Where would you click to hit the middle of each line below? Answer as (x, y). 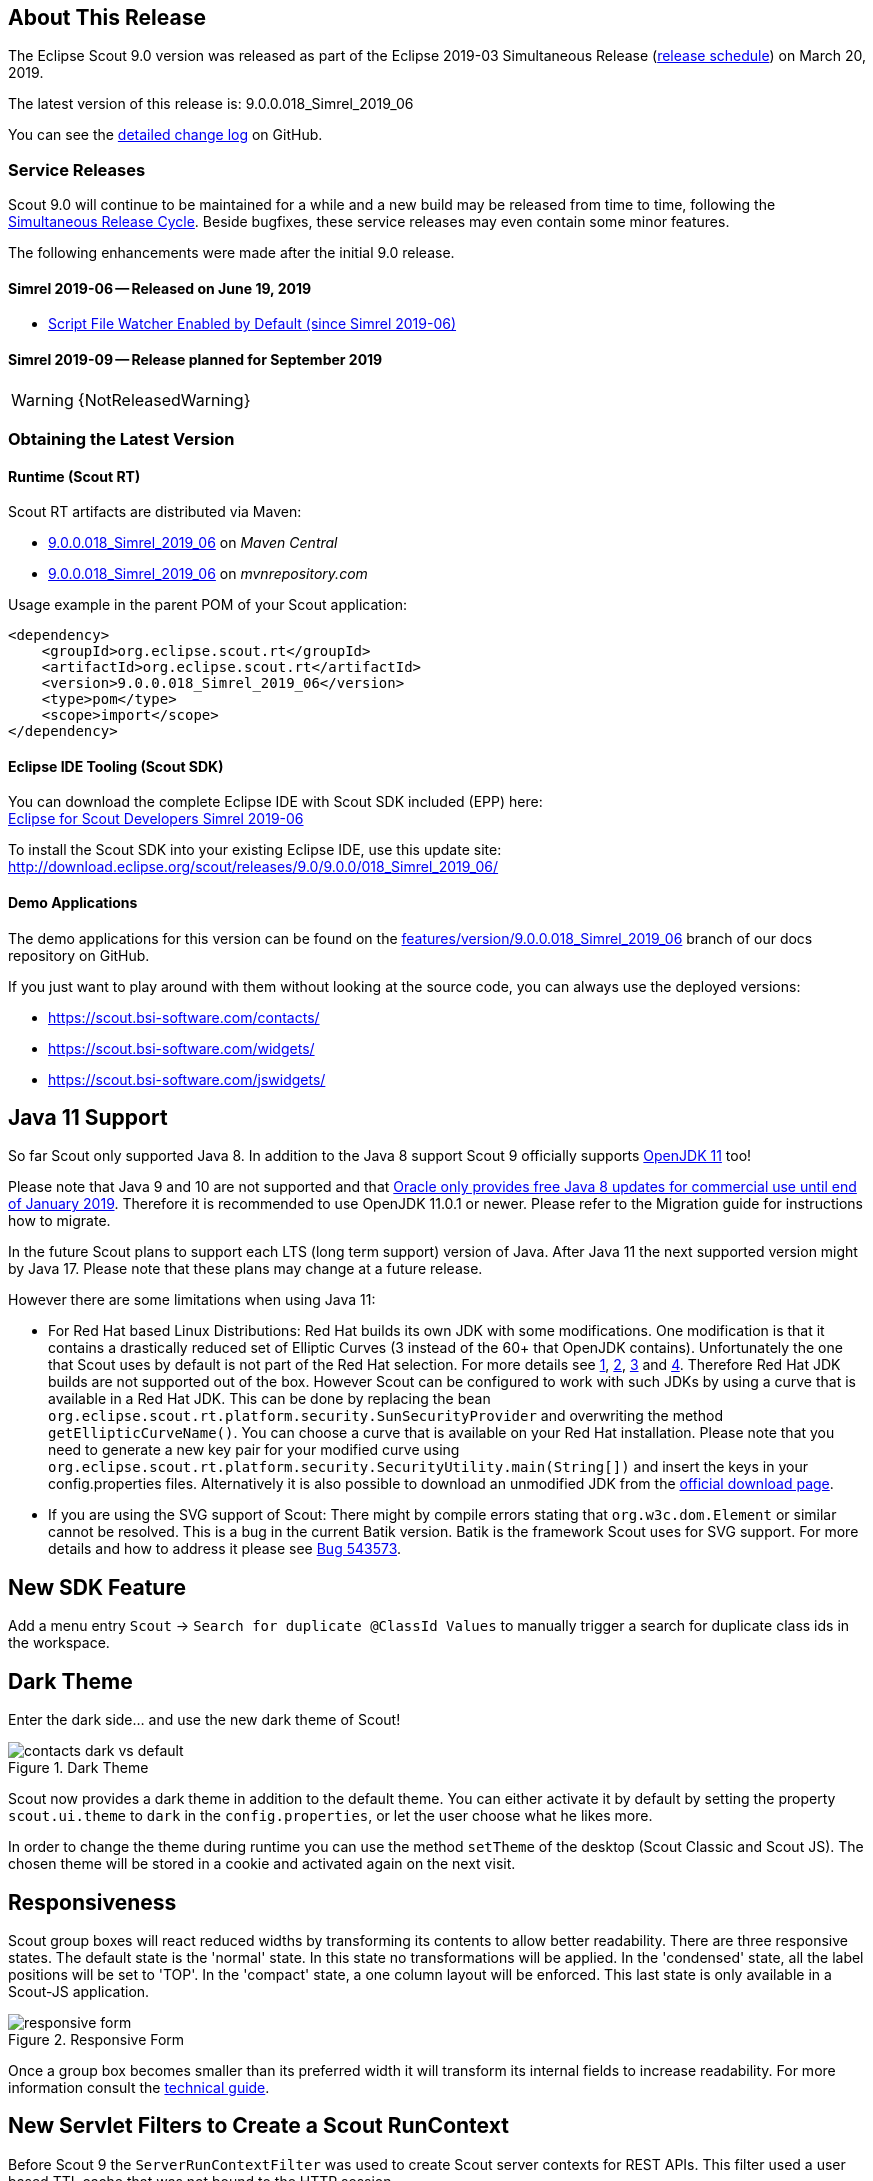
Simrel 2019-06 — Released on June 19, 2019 (160, 288)
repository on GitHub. (79, 955)
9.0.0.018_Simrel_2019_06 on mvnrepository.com (208, 574)
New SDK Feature (97, 1587)
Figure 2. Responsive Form (96, 2040)
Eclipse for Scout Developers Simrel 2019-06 (156, 819)
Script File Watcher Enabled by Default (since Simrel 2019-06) (252, 324)
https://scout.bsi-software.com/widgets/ (181, 1048)
